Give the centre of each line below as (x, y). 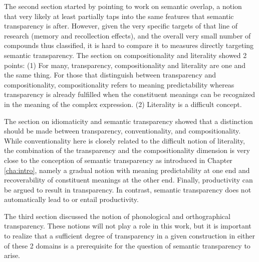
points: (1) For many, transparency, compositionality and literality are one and (125, 65)
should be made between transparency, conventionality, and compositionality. (122, 131)
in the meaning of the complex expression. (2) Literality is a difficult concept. (123, 104)
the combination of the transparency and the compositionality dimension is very (127, 150)
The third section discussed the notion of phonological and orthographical (117, 216)
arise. (12, 255)
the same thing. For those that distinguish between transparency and (110, 75)
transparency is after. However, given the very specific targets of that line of (121, 26)
